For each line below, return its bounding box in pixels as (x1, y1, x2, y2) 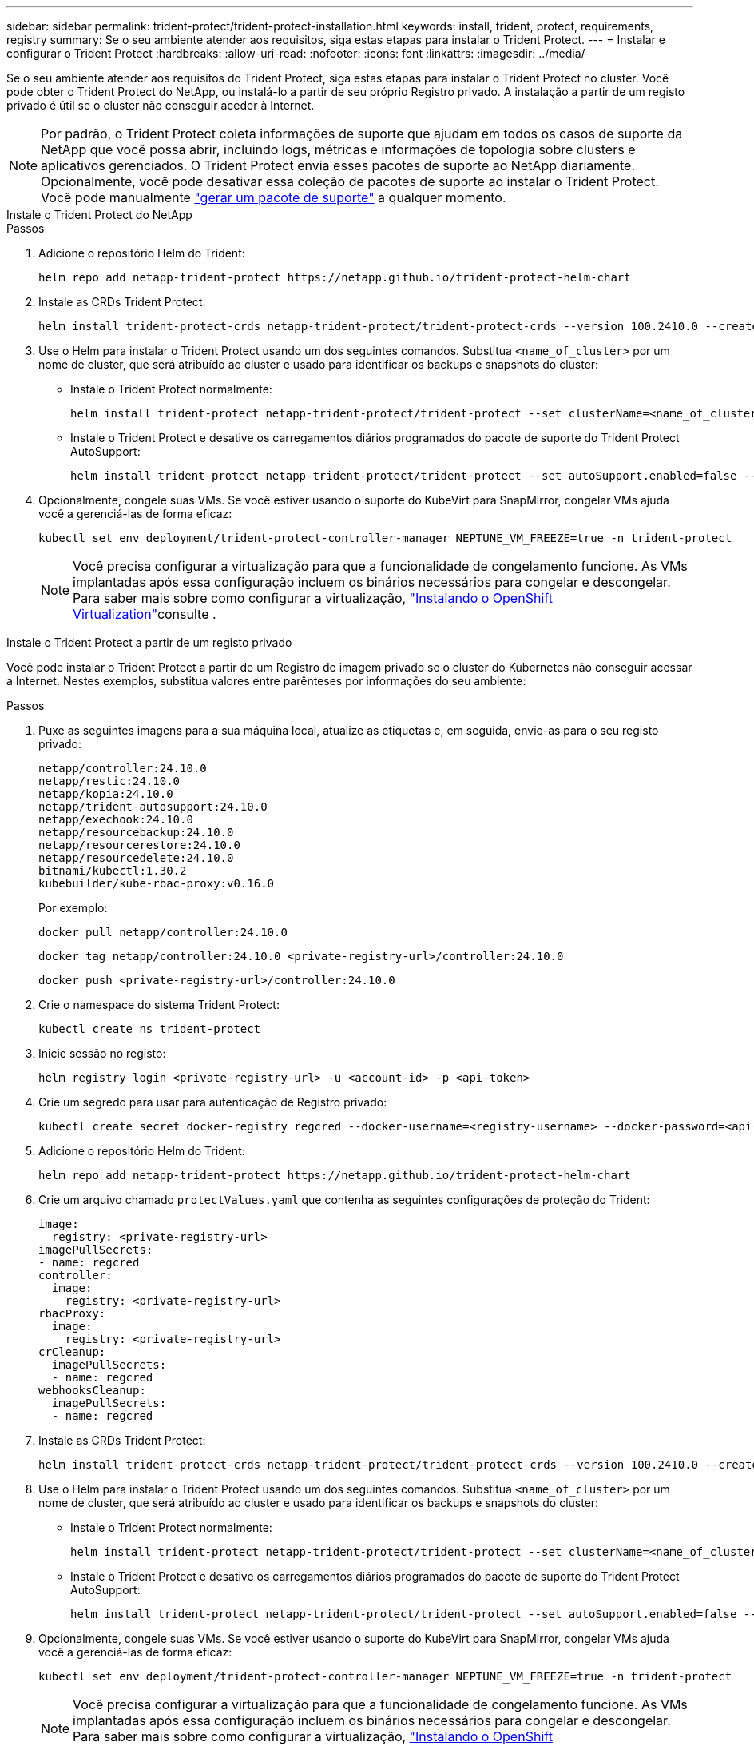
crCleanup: (38, 1345, 106, 1358)
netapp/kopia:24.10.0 (38, 787, 173, 800)
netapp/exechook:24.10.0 (38, 813, 193, 826)
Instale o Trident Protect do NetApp (6, 208, 192, 221)
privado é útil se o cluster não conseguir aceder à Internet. (6, 98, 315, 112)
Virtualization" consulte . (73, 606, 216, 622)
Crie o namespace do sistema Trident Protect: (38, 998, 280, 1011)
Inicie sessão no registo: (38, 1046, 166, 1060)
